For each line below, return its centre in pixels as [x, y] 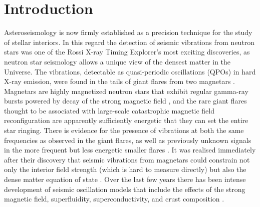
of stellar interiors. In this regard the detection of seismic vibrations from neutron [129, 42]
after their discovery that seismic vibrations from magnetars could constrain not [127, 159]
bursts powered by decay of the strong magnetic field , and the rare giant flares [125, 101]
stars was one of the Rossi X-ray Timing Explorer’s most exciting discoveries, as [127, 52]
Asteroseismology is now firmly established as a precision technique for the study [128, 32]
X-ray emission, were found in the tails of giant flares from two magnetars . [120, 81]
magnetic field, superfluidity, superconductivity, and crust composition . [114, 199]
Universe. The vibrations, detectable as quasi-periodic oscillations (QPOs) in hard [130, 71]
